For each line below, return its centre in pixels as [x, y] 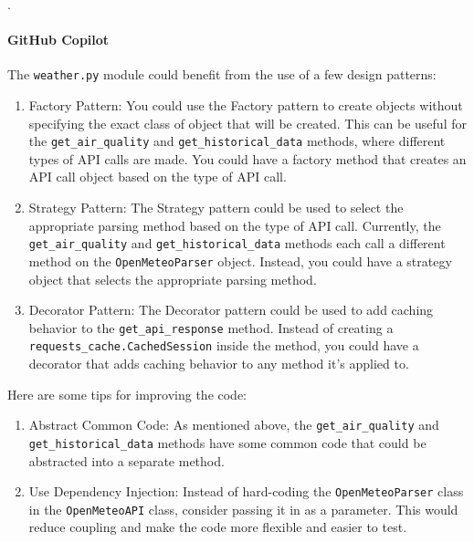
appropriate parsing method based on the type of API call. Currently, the [235, 225]
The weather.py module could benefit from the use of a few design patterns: [222, 74]
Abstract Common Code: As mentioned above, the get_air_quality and [234, 425]
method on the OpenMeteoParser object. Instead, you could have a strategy [240, 261]
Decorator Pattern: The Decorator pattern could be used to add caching [231, 310]
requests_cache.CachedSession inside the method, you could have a [224, 345]
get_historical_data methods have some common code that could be [227, 442]
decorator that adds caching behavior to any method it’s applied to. [219, 364]
